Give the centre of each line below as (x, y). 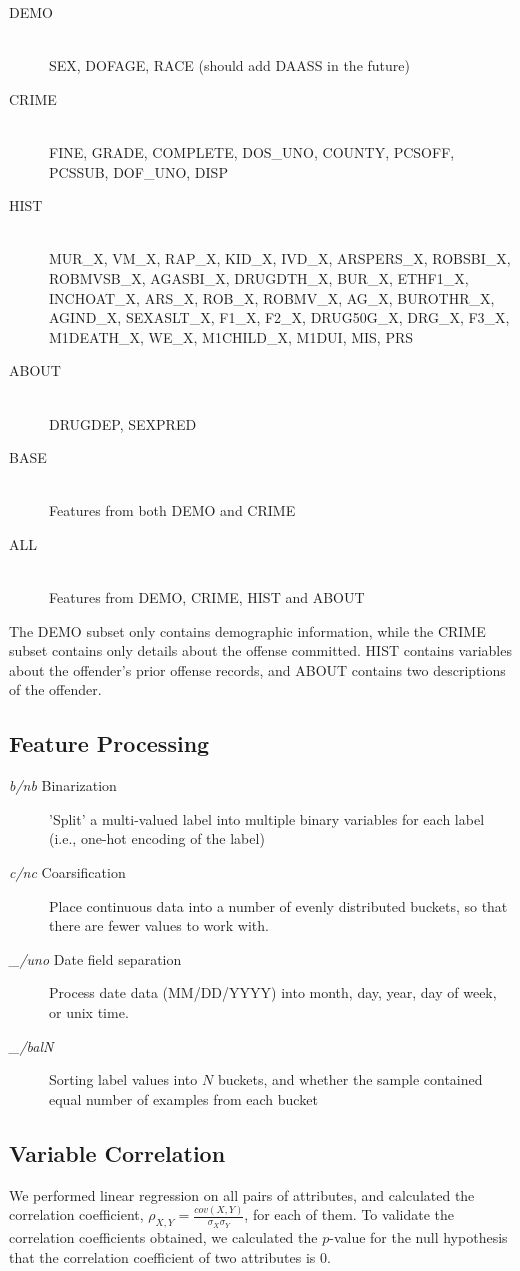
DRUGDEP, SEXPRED (123, 423)
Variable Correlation (117, 1152)
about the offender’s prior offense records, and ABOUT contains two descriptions (257, 669)
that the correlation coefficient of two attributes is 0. (170, 1256)
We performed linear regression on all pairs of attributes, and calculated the (242, 1194)
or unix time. (89, 1011)
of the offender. (55, 689)
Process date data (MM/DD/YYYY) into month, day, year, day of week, (273, 992)
